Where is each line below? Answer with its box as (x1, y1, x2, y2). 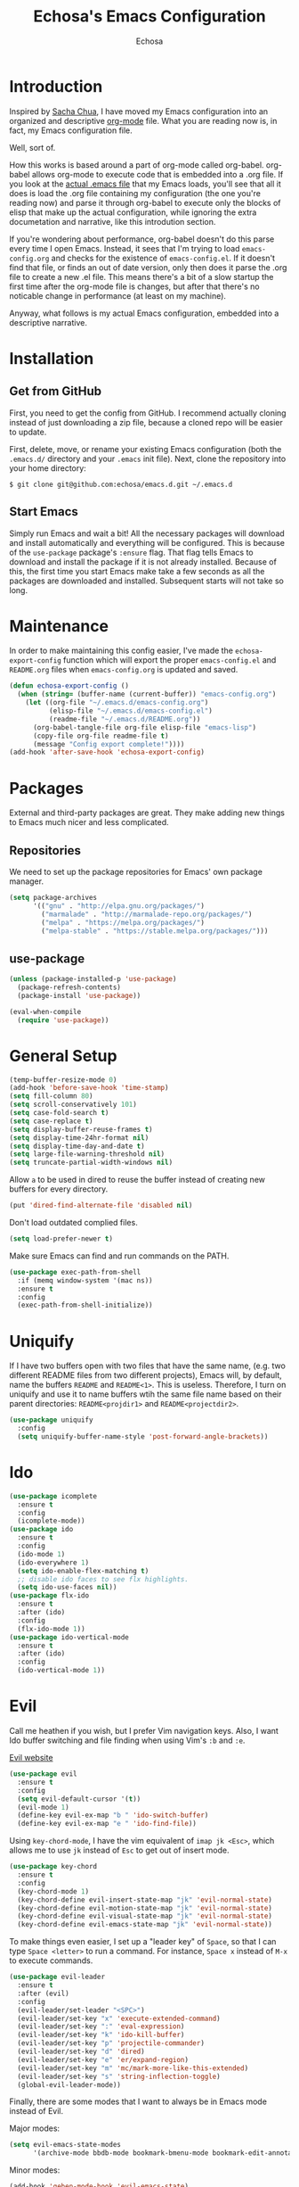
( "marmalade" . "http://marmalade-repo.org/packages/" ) (41, 910, 253, 919)
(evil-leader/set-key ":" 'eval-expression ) (17, 2022, 185, 2031)
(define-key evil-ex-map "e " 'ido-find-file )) (17, 1820, 198, 1828)
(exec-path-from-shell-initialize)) (17, 1300, 153, 1310)
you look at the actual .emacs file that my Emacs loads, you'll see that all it (9, 178, 282, 189)
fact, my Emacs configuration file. (9, 125, 133, 136)
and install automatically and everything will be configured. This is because (9, 537, 285, 548)
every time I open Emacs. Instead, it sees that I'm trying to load (9, 243, 240, 253)
